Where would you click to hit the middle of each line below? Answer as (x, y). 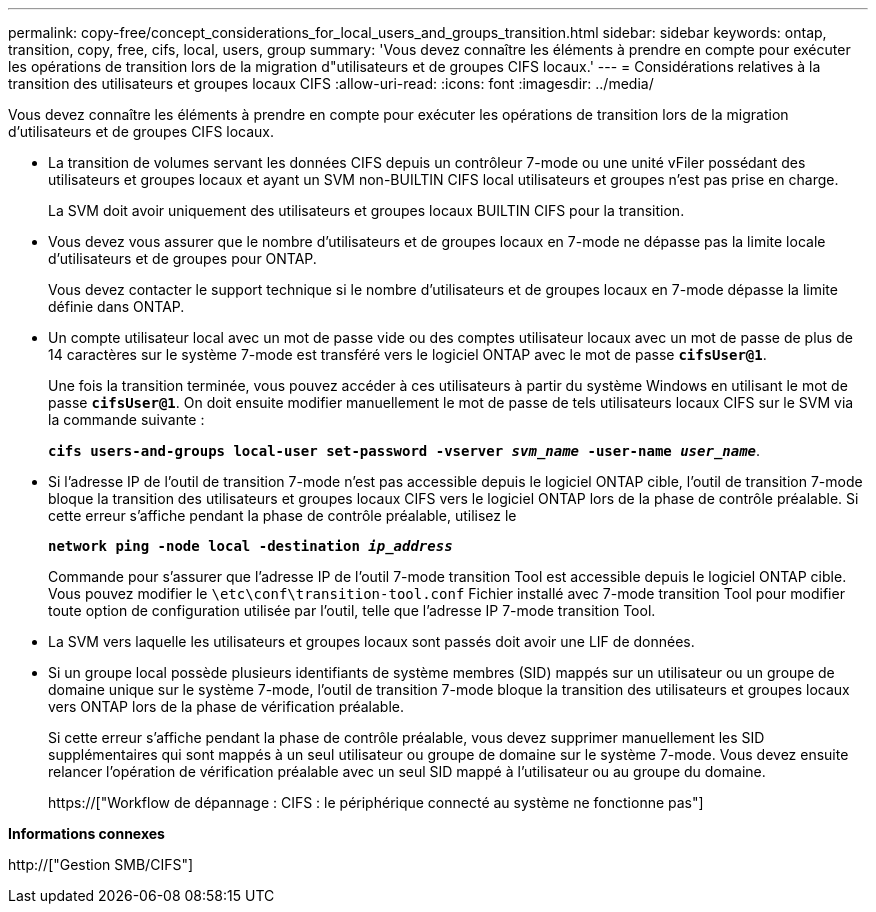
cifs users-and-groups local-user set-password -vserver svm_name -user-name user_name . (404, 450)
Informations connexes (86, 833)
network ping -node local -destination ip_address (250, 546)
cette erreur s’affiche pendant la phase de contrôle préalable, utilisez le (282, 515)
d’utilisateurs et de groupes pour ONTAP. (182, 258)
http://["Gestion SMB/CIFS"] (101, 864)
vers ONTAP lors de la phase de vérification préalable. (226, 706)
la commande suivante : (126, 419)
